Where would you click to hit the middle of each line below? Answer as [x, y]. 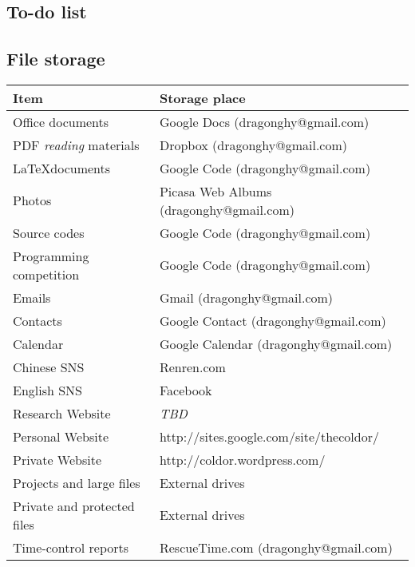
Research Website [62, 413]
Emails [32, 297]
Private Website [57, 459]
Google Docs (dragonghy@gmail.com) [264, 121]
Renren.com [192, 367]
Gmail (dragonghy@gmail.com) [246, 297]
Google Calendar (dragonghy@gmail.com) [276, 343]
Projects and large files [77, 482]
